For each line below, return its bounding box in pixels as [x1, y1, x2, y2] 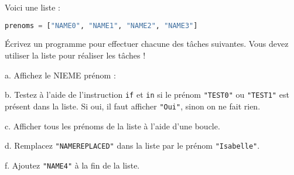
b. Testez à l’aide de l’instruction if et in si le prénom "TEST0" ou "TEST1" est [5, 88, 289, 101]
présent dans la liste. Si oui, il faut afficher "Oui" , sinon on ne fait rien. [5, 99, 261, 112]
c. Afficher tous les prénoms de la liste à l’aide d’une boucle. [5, 119, 220, 132]
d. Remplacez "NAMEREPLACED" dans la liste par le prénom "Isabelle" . [5, 139, 260, 152]
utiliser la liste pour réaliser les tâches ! [5, 49, 146, 61]
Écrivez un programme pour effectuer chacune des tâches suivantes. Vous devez [5, 37, 289, 50]
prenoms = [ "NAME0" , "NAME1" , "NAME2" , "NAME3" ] [5, 21, 198, 30]
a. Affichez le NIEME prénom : [5, 68, 116, 81]
